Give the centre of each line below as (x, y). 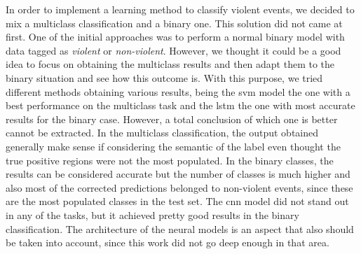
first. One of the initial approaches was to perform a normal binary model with (175, 37)
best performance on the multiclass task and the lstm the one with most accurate (180, 105)
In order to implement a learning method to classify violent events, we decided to (180, 9)
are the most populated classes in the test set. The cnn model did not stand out (177, 201)
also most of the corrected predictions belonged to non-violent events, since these (179, 187)
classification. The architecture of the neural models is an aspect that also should (180, 228)
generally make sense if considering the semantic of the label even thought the (173, 146)
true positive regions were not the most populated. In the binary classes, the (170, 160)
